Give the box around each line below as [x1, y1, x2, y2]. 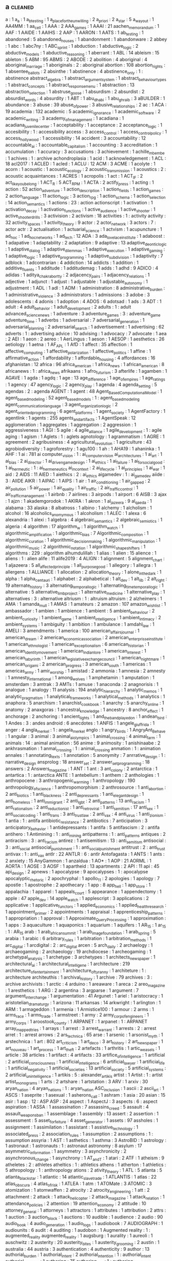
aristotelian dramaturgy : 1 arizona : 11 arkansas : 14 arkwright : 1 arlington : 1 [5, 1000, 161, 1007]
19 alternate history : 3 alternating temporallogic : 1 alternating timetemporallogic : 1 [5, 582, 164, 589]
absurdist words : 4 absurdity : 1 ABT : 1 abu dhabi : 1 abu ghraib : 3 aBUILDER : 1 [5, 95, 165, 103]
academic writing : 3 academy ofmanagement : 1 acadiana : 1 [5, 115, 124, 122]
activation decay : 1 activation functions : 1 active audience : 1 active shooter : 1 [5, 206, 156, 214]
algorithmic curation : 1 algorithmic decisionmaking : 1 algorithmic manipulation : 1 [5, 537, 161, 544]
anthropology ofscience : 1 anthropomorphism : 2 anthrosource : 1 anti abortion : [5, 784, 166, 791]
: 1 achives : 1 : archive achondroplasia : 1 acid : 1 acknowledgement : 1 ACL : [5, 155, 166, 161]
